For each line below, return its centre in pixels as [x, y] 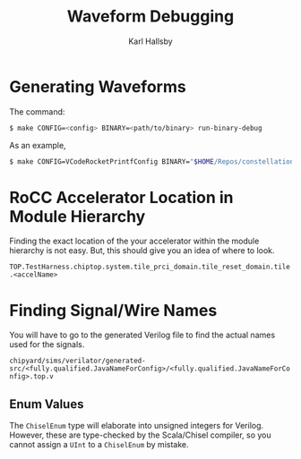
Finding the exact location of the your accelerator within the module [134, 241]
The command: [37, 111]
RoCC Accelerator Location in [121, 197]
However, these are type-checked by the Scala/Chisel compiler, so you [140, 435]
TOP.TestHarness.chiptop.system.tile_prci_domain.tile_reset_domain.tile [150, 267]
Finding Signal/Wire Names [113, 310]
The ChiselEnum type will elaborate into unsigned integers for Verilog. [137, 426]
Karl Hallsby [150, 41]
